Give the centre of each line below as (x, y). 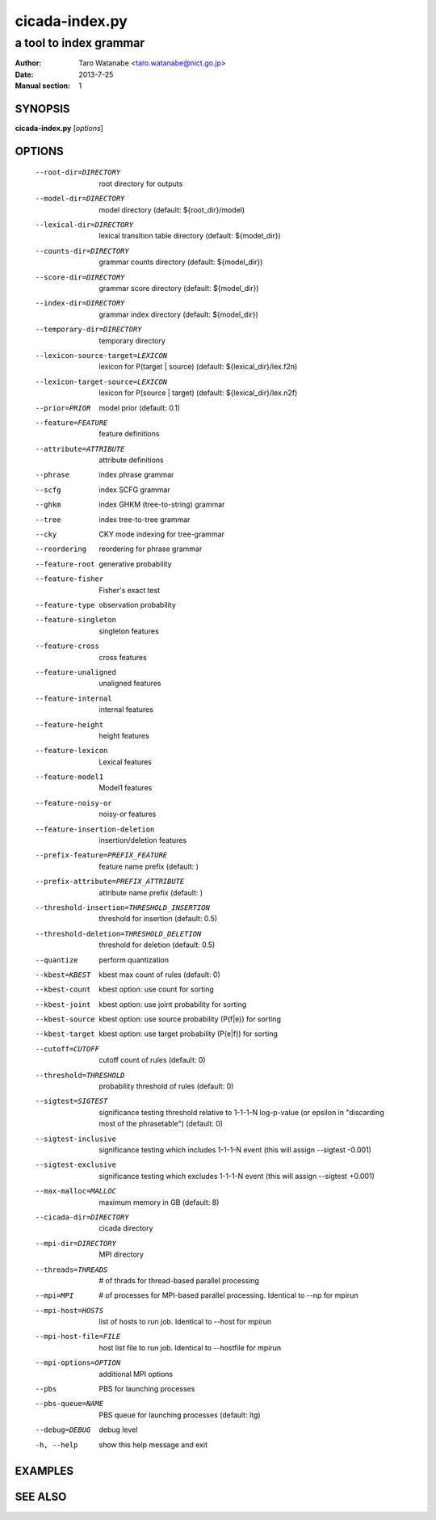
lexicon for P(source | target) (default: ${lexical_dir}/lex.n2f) (198, 393)
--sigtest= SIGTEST (71, 1101)
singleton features (129, 631)
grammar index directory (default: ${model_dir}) (178, 314)
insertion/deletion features (143, 840)
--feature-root (65, 564)
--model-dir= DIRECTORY (80, 199)
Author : (28, 63)
